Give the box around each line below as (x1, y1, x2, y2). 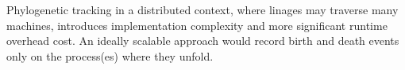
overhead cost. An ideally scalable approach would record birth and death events (6, 32, 399, 49)
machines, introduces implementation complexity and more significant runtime (6, 17, 388, 33)
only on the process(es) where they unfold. (6, 47, 214, 64)
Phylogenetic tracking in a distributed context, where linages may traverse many (6, 2, 399, 17)
